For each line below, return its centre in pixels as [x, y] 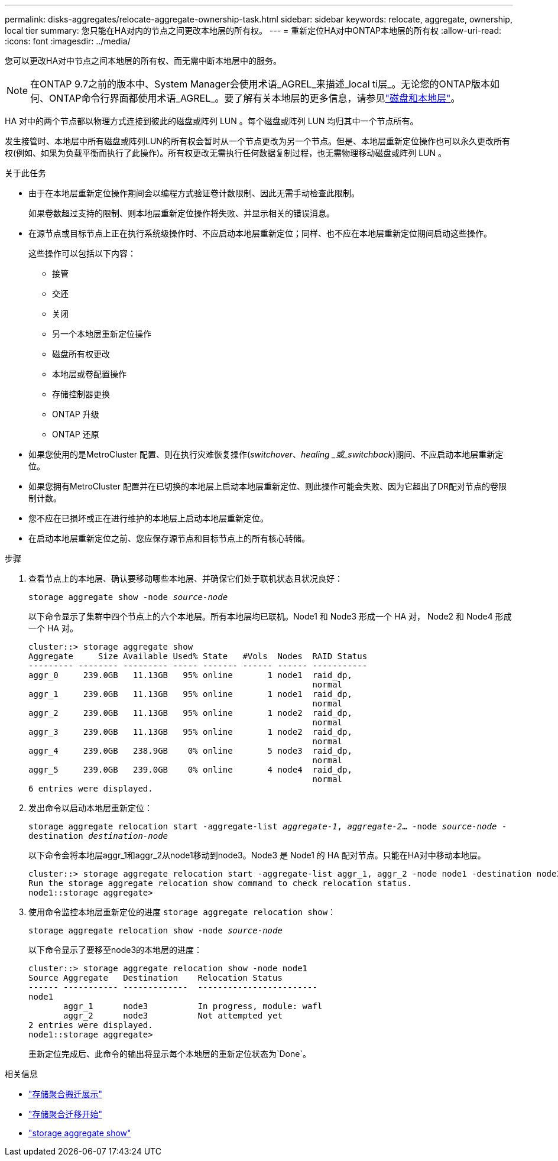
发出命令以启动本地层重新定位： [90, 808]
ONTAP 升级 [76, 414]
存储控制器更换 [81, 394]
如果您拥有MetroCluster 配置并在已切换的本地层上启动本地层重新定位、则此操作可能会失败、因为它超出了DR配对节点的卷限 [268, 486]
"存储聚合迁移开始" [66, 1114]
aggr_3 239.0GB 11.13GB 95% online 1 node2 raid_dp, [190, 732]
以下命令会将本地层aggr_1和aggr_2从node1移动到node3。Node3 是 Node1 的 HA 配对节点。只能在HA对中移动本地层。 [257, 855]
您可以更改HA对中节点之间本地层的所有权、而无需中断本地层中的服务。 [143, 61]
